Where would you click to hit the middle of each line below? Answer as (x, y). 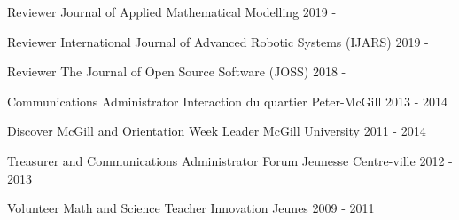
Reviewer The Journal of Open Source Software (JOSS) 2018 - (177, 71)
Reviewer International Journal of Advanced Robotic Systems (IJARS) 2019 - (218, 41)
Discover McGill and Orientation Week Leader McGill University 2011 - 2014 (217, 131)
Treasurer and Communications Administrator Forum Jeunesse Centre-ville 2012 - (230, 160)
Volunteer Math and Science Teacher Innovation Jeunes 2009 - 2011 (191, 208)
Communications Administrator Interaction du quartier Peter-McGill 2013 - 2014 (227, 101)
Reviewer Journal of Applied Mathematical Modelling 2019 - (172, 12)
